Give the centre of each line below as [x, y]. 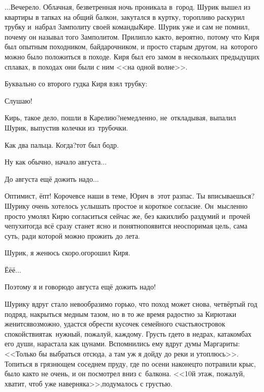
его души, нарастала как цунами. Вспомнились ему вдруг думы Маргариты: [122, 344]
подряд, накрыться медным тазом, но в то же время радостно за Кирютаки [121, 314]
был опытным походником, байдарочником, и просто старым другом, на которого [131, 46]
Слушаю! [19, 100]
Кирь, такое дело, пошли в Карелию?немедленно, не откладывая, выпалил [120, 118]
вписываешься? [231, 196]
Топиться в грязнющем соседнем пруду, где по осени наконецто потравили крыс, [130, 363]
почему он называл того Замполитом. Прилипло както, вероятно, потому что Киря [132, 36]
